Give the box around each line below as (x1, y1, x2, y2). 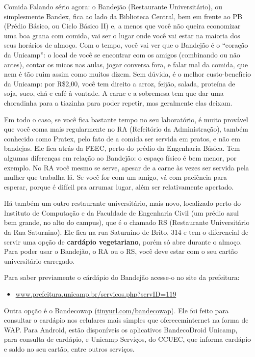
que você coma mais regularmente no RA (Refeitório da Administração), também (4, 124, 249, 134)
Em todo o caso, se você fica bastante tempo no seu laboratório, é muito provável (4, 114, 248, 124)
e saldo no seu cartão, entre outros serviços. (4, 344, 135, 354)
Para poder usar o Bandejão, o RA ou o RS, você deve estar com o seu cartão (4, 246, 238, 256)
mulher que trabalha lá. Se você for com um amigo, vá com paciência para (4, 172, 227, 182)
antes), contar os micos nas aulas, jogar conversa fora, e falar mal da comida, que (4, 59, 248, 69)
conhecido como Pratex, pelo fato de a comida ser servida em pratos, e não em (4, 133, 240, 143)
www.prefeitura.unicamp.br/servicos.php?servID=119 (15, 289, 177, 299)
